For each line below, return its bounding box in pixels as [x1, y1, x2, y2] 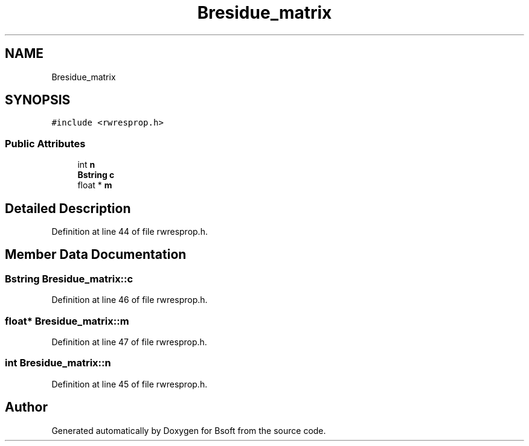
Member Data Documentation [5, 247, 187, 263]
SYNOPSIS [5, 92, 71, 108]
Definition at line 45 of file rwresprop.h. [51, 378, 208, 389]
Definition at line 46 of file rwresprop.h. [51, 295, 208, 305]
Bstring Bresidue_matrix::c [5, 272, 133, 285]
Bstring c [77, 170, 115, 180]
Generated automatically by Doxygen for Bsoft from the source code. [51, 425, 326, 436]
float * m [77, 180, 112, 191]
